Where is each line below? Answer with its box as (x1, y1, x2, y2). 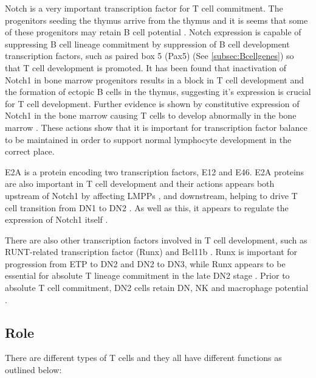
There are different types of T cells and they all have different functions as (5, 351, 282, 364)
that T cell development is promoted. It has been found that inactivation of (5, 61, 286, 74)
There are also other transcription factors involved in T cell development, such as (5, 233, 307, 246)
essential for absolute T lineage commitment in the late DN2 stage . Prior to (5, 269, 290, 282)
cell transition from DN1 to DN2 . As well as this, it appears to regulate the (5, 201, 289, 214)
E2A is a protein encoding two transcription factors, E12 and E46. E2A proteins (5, 165, 304, 178)
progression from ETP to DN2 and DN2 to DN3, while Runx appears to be (5, 257, 286, 270)
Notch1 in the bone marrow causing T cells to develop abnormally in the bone (5, 109, 297, 122)
